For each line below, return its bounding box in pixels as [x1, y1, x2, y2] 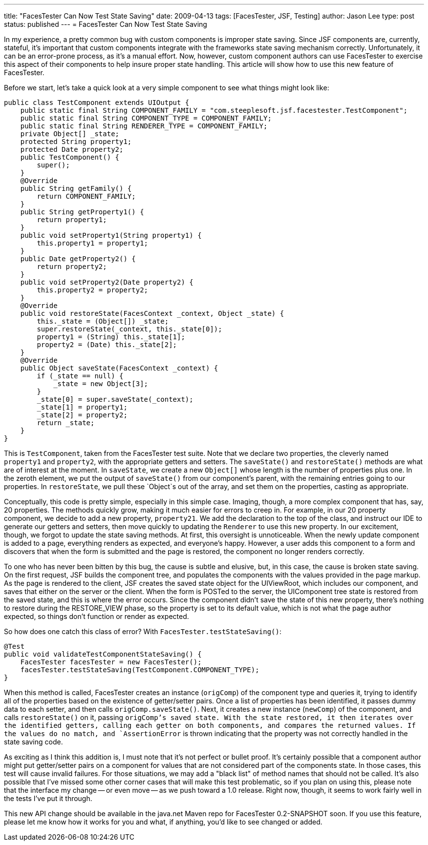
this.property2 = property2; [37, 286, 149, 294]
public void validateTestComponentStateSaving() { [4, 650, 202, 658]
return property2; [37, 263, 107, 270]
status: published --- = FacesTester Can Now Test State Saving [4, 20, 207, 28]
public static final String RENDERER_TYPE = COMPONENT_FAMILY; [20, 122, 268, 130]
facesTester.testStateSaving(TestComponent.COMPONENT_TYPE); [20, 666, 259, 674]
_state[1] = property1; [37, 403, 128, 411]
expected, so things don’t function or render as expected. [4, 612, 189, 620]
